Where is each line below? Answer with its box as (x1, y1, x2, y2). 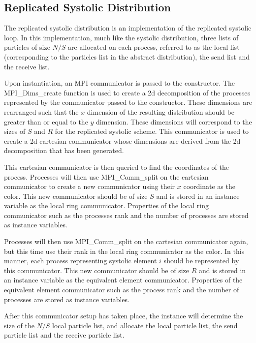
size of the (4, 320, 34, 330)
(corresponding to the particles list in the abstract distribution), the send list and (4, 51, 250, 62)
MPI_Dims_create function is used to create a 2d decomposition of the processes (4, 87, 250, 97)
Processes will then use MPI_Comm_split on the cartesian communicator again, (4, 236, 248, 247)
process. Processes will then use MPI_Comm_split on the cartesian (4, 171, 209, 182)
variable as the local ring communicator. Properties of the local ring (4, 200, 209, 211)
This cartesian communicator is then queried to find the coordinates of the (4, 161, 229, 172)
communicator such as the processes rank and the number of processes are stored (4, 210, 249, 220)
